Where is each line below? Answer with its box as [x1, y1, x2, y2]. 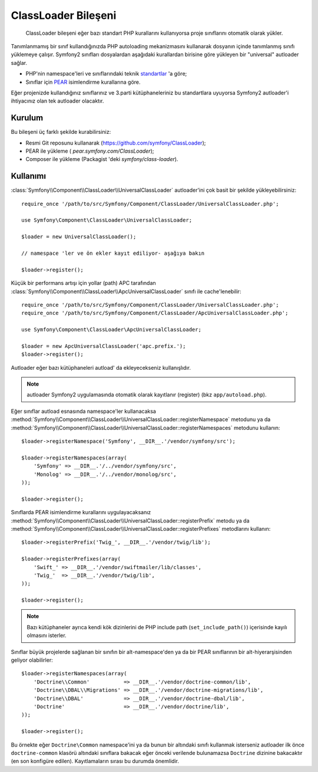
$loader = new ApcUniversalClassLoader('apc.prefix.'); [21, 343, 186, 349]
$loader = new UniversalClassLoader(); [21, 234, 137, 240]
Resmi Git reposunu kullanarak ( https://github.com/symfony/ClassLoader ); [25, 139, 206, 146]
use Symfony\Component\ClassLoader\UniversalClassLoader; [21, 217, 193, 224]
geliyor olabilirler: [11, 656, 53, 663]
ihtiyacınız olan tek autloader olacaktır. [11, 97, 104, 104]
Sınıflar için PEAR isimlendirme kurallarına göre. [25, 78, 141, 86]
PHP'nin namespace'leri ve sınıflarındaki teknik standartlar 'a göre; [25, 70, 187, 77]
